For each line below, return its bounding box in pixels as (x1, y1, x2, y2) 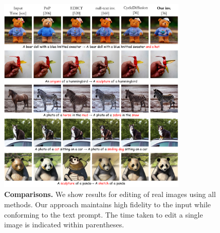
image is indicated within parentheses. (4, 219, 124, 230)
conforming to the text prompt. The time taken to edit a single (4, 209, 203, 220)
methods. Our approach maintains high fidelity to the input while (4, 199, 211, 210)
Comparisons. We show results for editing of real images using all (4, 189, 216, 200)
